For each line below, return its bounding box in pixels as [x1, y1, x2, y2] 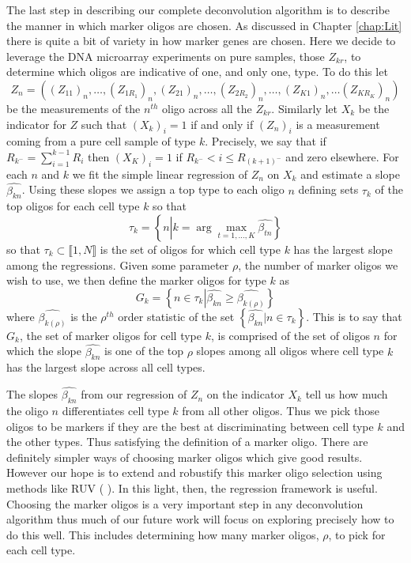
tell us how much [305, 386, 388, 402]
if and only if [190, 115, 254, 132]
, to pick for [328, 526, 386, 542]
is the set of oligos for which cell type [100, 240, 281, 257]
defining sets [298, 181, 359, 198]
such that [81, 115, 127, 132]
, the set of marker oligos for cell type [19, 327, 202, 343]
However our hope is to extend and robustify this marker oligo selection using [6, 464, 383, 481]
